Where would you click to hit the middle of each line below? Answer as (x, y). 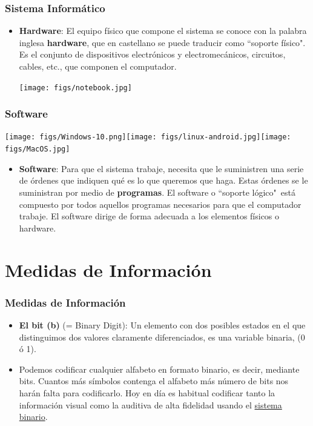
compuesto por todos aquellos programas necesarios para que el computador (160, 204)
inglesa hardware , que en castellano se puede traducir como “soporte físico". (162, 42)
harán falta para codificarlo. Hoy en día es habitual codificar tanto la (147, 392)
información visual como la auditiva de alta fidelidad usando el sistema (150, 404)
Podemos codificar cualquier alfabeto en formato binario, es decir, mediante (159, 369)
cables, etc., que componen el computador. (98, 66)
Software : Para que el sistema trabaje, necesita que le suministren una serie (161, 168)
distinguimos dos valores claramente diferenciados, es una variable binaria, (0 (162, 337)
